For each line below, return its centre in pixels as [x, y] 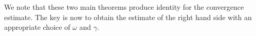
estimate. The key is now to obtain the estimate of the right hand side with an [128, 17]
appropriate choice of [37, 27]
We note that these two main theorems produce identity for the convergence [124, 7]
